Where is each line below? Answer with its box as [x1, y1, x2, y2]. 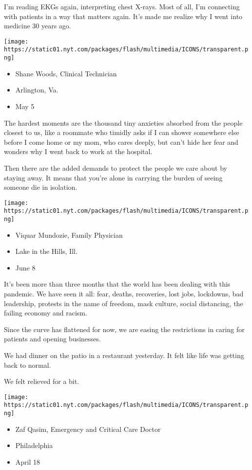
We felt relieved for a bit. [4, 376, 79, 386]
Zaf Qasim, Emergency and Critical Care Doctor [15, 424, 161, 434]
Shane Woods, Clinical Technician [15, 68, 117, 78]
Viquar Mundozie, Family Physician [15, 229, 123, 240]
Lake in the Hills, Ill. [15, 246, 78, 256]
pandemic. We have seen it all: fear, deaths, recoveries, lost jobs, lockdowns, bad [4, 289, 244, 299]
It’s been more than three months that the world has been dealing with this [4, 279, 231, 289]
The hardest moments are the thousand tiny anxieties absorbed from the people [4, 117, 243, 128]
